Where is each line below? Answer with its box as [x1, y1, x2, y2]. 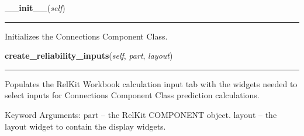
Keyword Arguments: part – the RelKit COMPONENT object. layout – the [5, 108, 277, 120]
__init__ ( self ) [5, 2, 65, 13]
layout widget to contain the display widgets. [5, 120, 166, 132]
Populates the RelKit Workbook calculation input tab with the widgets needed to [5, 77, 298, 90]
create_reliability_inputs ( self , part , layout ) [5, 49, 173, 62]
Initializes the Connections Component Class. [5, 30, 168, 42]
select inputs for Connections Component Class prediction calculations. [5, 89, 260, 101]
